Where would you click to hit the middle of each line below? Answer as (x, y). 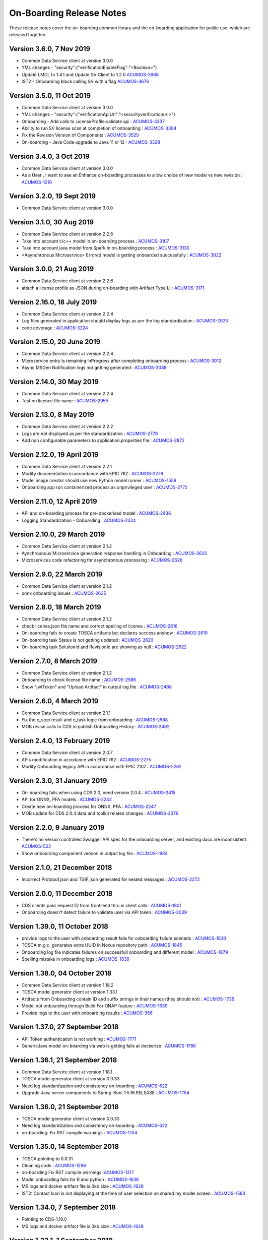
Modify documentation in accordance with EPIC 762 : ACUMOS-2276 (93, 473)
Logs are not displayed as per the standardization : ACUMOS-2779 (90, 434)
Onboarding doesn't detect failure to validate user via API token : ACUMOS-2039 (104, 912)
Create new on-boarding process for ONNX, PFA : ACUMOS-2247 (89, 806)
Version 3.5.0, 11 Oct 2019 (50, 95)
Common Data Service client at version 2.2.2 (67, 427)
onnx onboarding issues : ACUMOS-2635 (64, 593)
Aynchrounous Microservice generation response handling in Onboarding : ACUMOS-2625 (114, 553)
